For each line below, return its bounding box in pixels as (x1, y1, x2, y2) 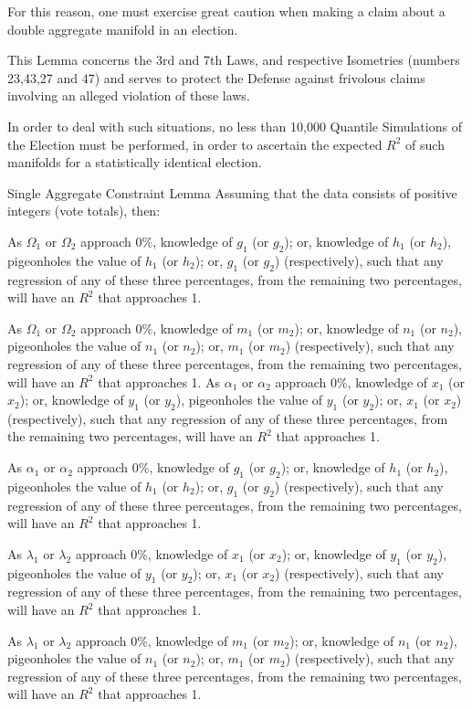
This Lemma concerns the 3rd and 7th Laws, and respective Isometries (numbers (7, 50, 460, 69)
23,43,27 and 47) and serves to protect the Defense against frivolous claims (7, 68, 425, 87)
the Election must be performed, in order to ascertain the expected (7, 134, 383, 153)
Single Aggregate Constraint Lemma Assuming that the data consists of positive (7, 183, 457, 202)
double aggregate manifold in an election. (7, 19, 238, 38)
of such (405, 134, 445, 153)
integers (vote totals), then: (7, 201, 161, 220)
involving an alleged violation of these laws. (7, 86, 250, 105)
